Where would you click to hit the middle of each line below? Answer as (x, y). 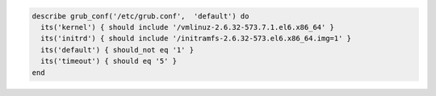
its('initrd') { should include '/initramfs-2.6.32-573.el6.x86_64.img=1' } (196, 39)
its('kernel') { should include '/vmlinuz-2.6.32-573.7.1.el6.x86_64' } (188, 27)
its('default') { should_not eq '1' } (117, 50)
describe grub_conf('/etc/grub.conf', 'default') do (140, 16)
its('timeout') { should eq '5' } (109, 61)
